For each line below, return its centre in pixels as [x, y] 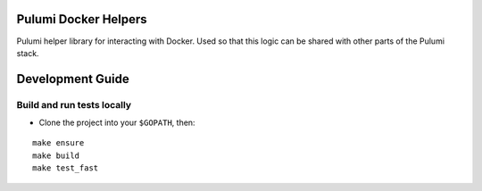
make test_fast [66, 168]
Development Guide [73, 79]
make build [56, 155]
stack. [28, 53]
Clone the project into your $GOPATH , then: [117, 123]
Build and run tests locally [74, 104]
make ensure [58, 143]
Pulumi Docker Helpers [82, 19]
